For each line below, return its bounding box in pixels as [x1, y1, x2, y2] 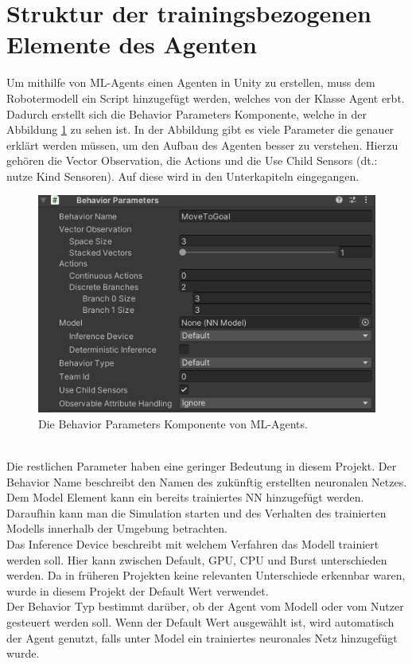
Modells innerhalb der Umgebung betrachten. [6, 520, 227, 537]
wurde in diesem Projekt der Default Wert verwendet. [6, 582, 269, 599]
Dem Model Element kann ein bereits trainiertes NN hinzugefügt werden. [6, 489, 364, 506]
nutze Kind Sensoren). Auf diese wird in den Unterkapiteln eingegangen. [6, 167, 360, 184]
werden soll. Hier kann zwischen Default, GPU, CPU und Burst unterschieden [6, 551, 387, 568]
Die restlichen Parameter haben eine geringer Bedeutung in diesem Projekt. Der [6, 458, 397, 475]
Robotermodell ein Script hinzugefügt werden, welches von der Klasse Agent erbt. [6, 89, 405, 106]
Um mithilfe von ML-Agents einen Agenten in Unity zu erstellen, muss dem [6, 74, 375, 91]
